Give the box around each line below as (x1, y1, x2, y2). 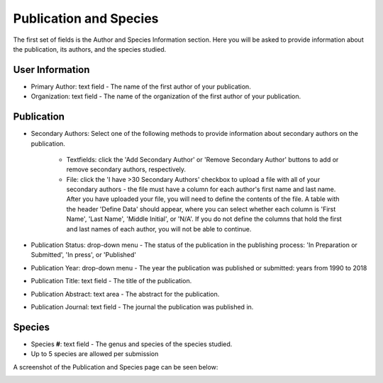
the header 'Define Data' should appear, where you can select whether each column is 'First (66, 205, 336, 213)
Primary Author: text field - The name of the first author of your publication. (30, 82, 251, 91)
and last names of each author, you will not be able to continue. (66, 224, 252, 233)
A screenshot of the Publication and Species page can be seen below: (13, 362, 218, 371)
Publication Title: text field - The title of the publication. (30, 277, 192, 285)
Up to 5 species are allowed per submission (30, 350, 159, 358)
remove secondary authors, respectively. (66, 165, 187, 173)
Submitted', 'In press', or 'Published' (30, 251, 136, 259)
